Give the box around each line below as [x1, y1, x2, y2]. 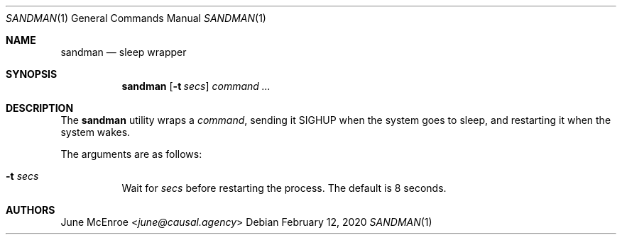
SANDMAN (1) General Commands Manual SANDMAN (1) [6, 12, 266, 24]
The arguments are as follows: [60, 148, 202, 160]
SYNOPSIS [6, 68, 58, 80]
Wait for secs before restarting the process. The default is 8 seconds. [121, 182, 447, 194]
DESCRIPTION [6, 102, 74, 114]
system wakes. [60, 126, 131, 138]
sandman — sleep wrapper [60, 46, 187, 58]
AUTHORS [6, 204, 55, 216]
